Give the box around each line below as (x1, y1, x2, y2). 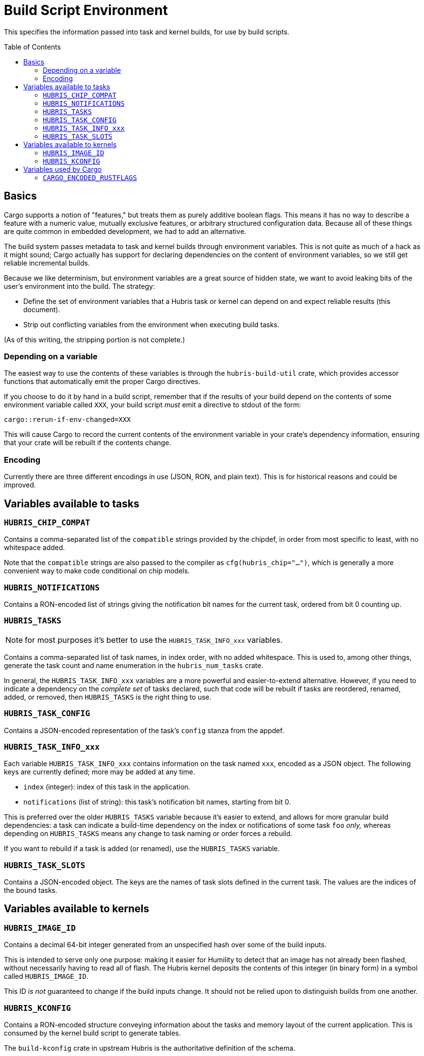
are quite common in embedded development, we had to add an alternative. (4, 227, 246, 235)
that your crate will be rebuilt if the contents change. (4, 438, 171, 447)
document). (23, 305, 60, 314)
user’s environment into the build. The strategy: (4, 282, 155, 290)
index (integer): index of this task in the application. (23, 783, 190, 791)
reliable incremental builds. (4, 258, 90, 267)
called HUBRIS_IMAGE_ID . (4, 972, 88, 981)
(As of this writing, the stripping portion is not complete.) (4, 335, 185, 344)
